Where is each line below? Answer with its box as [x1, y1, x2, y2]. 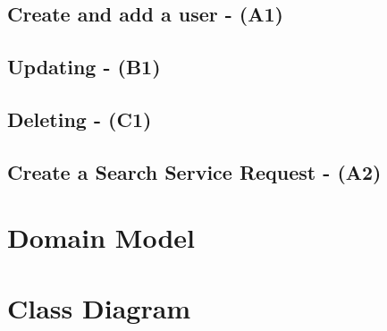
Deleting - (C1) [7, 105, 152, 132]
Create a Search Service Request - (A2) [7, 157, 382, 185]
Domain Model [7, 219, 195, 256]
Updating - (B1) [7, 53, 161, 81]
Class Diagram [7, 289, 191, 326]
